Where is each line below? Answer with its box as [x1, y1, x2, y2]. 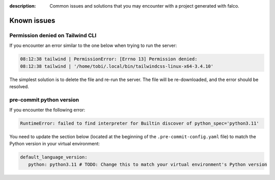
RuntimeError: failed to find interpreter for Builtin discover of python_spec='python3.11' [20, 120, 259, 126]
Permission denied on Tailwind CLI [9, 32, 97, 39]
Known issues [9, 16, 56, 25]
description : [9, 3, 36, 9]
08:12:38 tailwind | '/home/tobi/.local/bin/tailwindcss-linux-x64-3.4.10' [20, 63, 214, 69]
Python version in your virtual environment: [9, 141, 100, 147]
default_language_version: [20, 155, 88, 160]
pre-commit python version [9, 96, 79, 103]
